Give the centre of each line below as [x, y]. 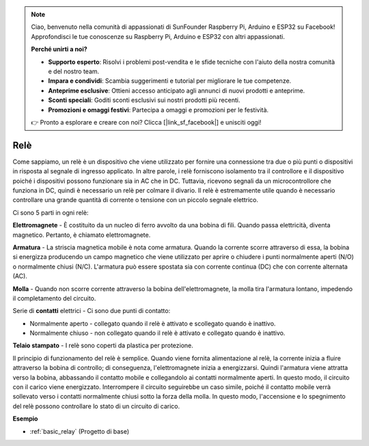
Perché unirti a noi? [59, 49]
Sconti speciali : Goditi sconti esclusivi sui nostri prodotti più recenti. [144, 100]
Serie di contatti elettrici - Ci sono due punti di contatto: [92, 311]
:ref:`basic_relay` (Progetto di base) [80, 431]
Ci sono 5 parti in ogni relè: [51, 212]
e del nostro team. [74, 71]
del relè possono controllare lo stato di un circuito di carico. [96, 406]
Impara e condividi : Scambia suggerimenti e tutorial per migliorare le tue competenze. [170, 81]
